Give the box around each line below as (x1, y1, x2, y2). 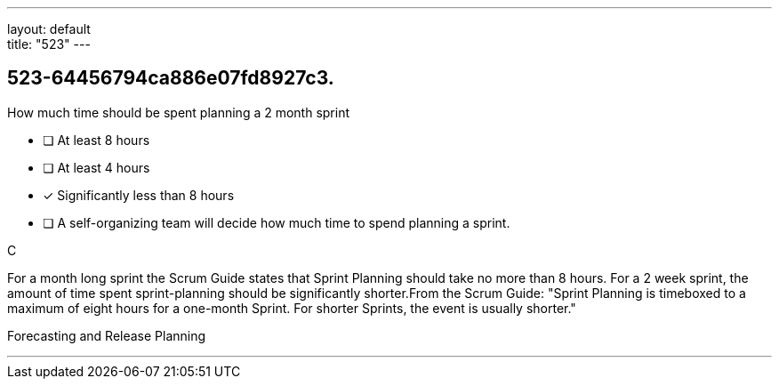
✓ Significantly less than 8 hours (43, 187, 235, 203)
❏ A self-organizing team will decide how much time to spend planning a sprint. (43, 214, 510, 230)
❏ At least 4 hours (43, 159, 150, 175)
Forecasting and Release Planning (7, 327, 206, 343)
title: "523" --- (7, 36, 91, 52)
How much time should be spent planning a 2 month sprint (7, 104, 350, 120)
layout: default (7, 21, 91, 36)
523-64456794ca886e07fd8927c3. (7, 67, 334, 90)
